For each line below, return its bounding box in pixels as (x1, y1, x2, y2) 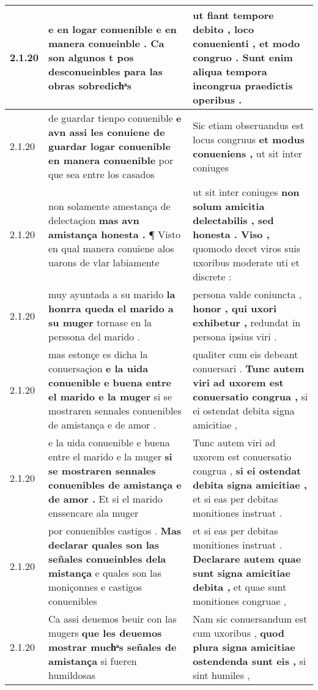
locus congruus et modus (193, 132, 305, 146)
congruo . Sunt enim (193, 50, 293, 64)
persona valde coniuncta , (193, 287, 302, 301)
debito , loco (193, 22, 254, 36)
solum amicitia (193, 199, 265, 213)
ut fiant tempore (193, 8, 274, 22)
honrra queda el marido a (48, 301, 174, 315)
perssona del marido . (48, 329, 141, 343)
